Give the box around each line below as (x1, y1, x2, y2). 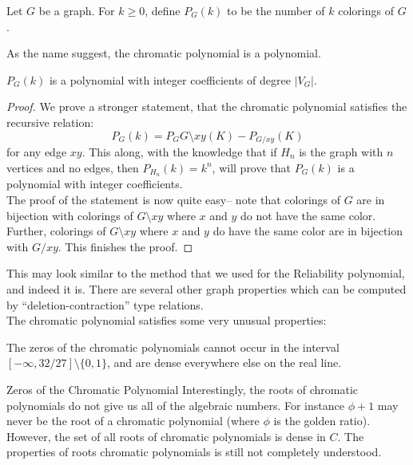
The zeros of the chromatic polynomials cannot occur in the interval (6, 338, 340, 355)
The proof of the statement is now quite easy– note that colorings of (6, 191, 341, 208)
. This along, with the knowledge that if (81, 144, 277, 160)
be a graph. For (38, 2, 115, 18)
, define (145, 2, 181, 18)
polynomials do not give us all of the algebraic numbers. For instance (6, 396, 344, 413)
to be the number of (227, 2, 325, 18)
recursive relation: (6, 113, 94, 130)
